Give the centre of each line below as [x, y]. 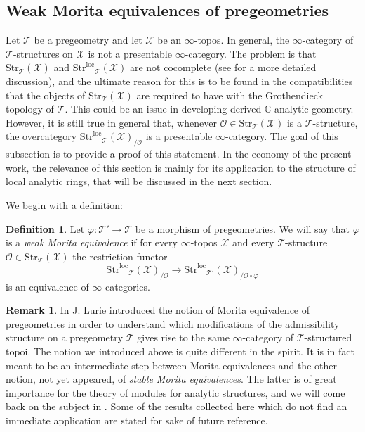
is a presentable [179, 136]
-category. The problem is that [251, 53]
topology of [30, 109]
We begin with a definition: [64, 204]
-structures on [43, 53]
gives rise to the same [183, 337]
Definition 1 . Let [45, 228]
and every [253, 242]
